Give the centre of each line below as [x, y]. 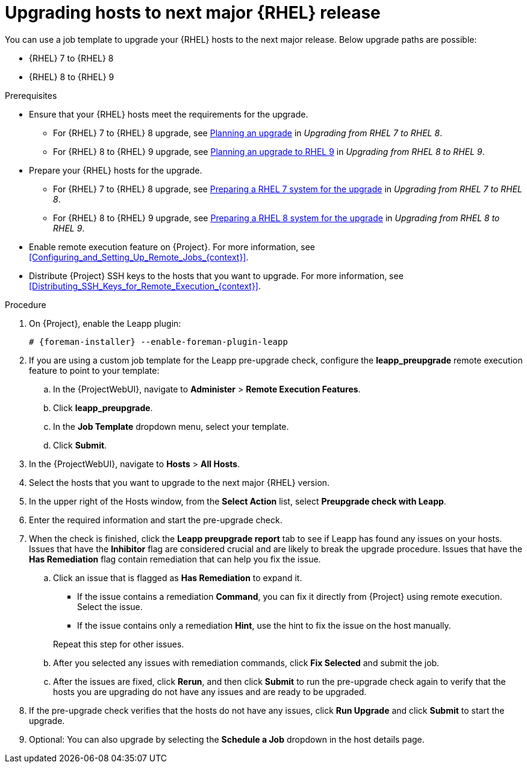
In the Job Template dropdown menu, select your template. [171, 426]
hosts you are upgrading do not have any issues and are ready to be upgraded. [210, 691]
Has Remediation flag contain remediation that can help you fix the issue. [175, 559]
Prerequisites [31, 95]
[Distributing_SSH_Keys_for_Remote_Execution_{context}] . [145, 286]
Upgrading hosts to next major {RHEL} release [193, 13]
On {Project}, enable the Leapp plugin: [105, 323]
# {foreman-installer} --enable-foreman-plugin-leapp [158, 342]
